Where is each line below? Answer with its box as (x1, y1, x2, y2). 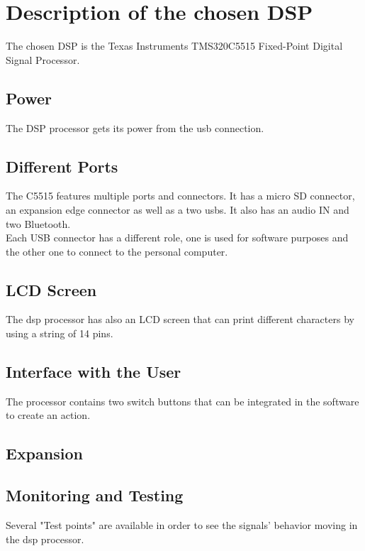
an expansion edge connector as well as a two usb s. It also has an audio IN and (6, 202, 349, 217)
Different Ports (6, 155, 118, 177)
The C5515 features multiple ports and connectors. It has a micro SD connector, (6, 188, 355, 203)
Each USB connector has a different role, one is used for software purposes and (6, 230, 349, 245)
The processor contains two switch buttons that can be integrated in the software (6, 393, 359, 408)
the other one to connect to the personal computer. (6, 244, 228, 258)
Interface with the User (6, 361, 181, 383)
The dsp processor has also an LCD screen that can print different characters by (6, 312, 354, 327)
